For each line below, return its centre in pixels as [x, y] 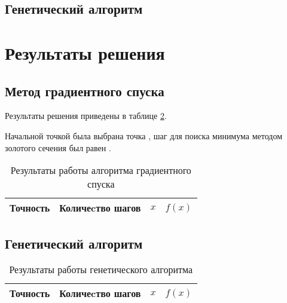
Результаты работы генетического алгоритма [101, 270]
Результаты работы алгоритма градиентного [101, 170]
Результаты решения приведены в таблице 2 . [86, 116]
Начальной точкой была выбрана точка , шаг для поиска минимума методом [144, 135]
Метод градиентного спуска [85, 91]
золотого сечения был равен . [58, 147]
